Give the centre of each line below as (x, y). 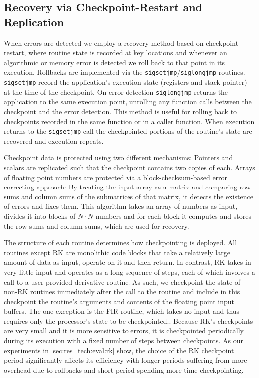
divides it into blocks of (40, 216)
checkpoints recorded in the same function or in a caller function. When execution (129, 121)
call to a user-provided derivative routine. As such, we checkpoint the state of (122, 282)
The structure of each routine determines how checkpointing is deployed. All (121, 243)
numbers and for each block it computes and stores (173, 216)
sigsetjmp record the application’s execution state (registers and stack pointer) (126, 82)
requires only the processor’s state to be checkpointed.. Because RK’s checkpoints (129, 320)
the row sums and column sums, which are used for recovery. (97, 226)
